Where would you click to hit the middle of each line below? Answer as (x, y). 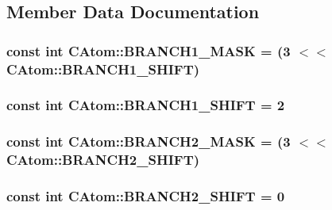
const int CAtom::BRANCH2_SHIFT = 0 (146, 196)
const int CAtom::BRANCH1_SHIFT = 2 (146, 105)
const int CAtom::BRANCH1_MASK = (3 (149, 50)
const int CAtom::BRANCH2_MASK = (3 (149, 141)
